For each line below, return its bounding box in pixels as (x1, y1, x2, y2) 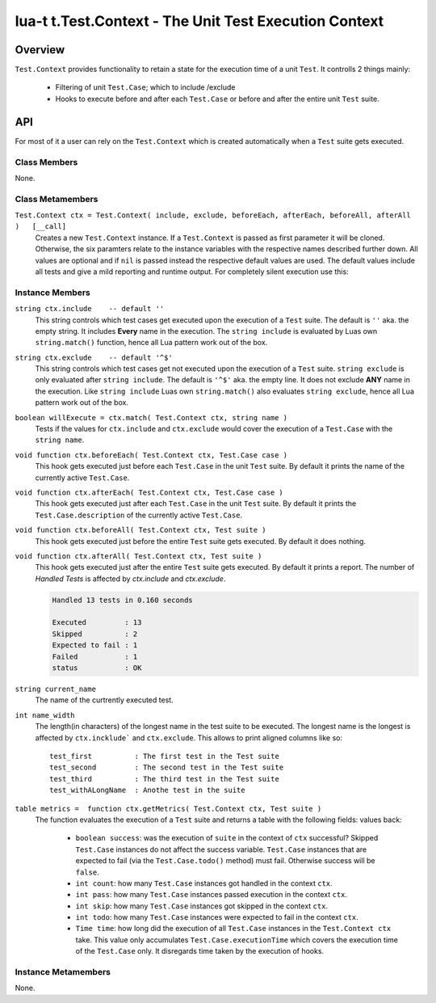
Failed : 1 (52, 651, 138, 661)
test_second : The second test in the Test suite (49, 763, 284, 772)
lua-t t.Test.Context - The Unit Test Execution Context (15, 12, 384, 30)
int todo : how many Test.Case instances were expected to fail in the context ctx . (75, 912, 358, 922)
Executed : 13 (52, 618, 142, 627)
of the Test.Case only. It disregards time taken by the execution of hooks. (75, 946, 325, 956)
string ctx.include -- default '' (15, 304, 165, 314)
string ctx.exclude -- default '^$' (15, 352, 173, 362)
